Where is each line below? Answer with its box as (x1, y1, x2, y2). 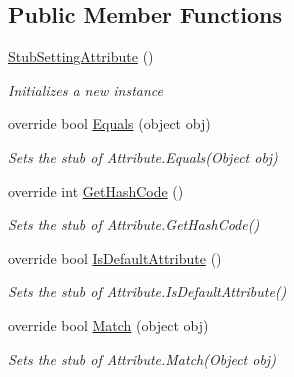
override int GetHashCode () (8, 180, 184, 201)
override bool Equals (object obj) (8, 113, 211, 134)
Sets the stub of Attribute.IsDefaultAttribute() (8, 281, 287, 302)
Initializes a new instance (8, 79, 163, 100)
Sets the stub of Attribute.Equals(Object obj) (8, 146, 278, 167)
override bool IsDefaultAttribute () (8, 247, 222, 268)
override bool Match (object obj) (8, 314, 209, 335)
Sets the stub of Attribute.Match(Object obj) (8, 348, 276, 369)
